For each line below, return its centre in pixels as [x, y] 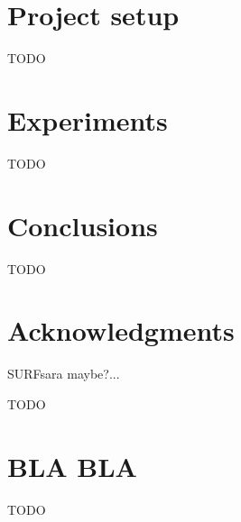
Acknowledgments [121, 330]
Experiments [88, 119]
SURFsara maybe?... [64, 374]
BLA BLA [72, 466]
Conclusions [83, 225]
